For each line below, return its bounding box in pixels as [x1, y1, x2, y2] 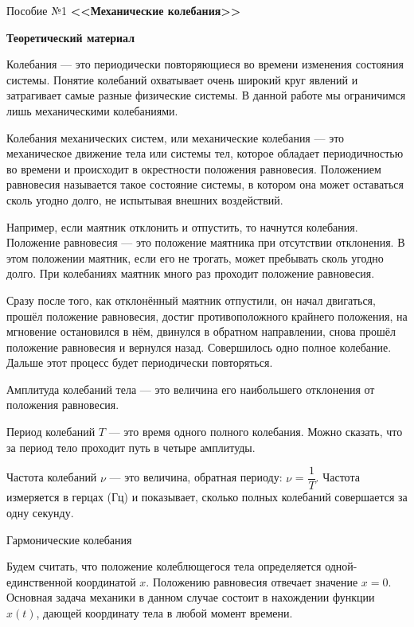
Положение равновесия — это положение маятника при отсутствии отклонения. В [6, 234, 405, 251]
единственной [6, 573, 72, 590]
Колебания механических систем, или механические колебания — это [6, 129, 345, 146]
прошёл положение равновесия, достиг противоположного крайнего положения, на [6, 307, 408, 324]
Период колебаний [6, 423, 96, 440]
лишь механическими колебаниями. [6, 102, 178, 119]
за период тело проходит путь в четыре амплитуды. [6, 438, 256, 455]
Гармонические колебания [6, 531, 132, 547]
